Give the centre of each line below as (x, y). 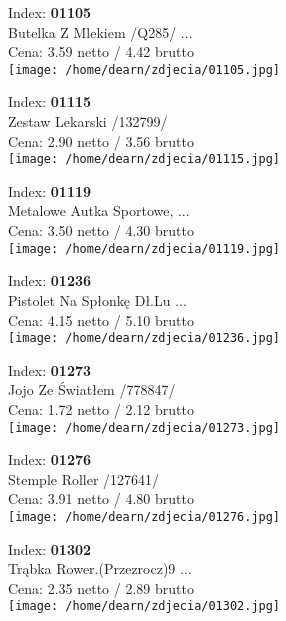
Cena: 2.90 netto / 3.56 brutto (101, 140)
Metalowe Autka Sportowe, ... (99, 210)
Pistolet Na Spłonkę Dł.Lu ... (97, 299)
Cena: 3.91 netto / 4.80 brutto (101, 498)
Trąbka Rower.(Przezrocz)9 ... (100, 568)
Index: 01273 (50, 369)
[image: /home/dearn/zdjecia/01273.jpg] (144, 427)
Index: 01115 (50, 101)
